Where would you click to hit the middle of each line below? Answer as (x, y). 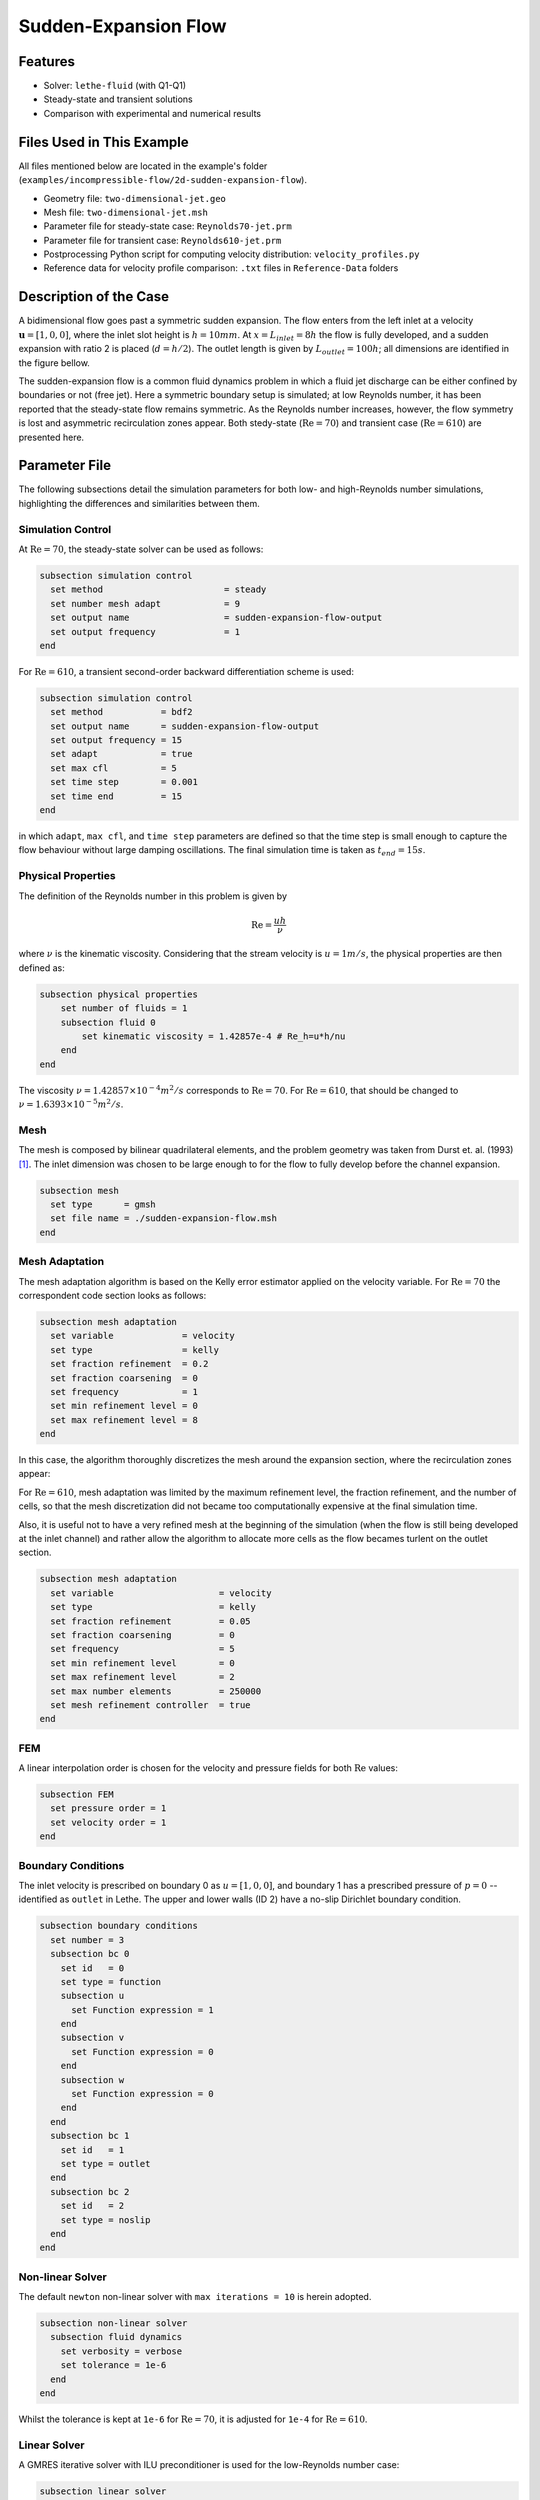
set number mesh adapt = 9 (145, 603)
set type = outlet (105, 2163)
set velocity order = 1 (108, 1822)
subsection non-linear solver (113, 2323)
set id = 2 (92, 2206)
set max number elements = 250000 (156, 1691)
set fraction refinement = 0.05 (150, 1621)
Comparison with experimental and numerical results (152, 113)
